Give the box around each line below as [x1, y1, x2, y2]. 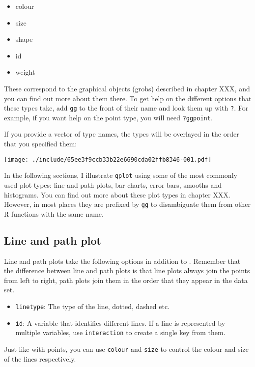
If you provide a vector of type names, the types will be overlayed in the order [4, 129, 239, 139]
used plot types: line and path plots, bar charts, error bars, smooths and [4, 179, 222, 190]
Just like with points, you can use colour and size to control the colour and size [4, 343, 249, 354]
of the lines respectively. [4, 353, 76, 364]
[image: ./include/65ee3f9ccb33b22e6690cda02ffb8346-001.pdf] [4, 156, 212, 163]
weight [15, 67, 35, 77]
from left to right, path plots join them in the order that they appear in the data [4, 275, 248, 285]
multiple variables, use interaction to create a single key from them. [15, 327, 226, 338]
